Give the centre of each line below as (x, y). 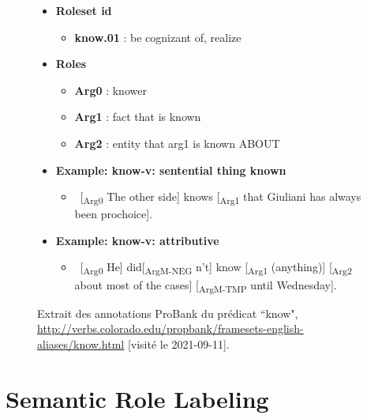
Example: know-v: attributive (137, 240)
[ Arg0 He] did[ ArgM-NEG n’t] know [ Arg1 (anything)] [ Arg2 (216, 268)
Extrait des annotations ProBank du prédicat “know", (168, 313)
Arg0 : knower (110, 90)
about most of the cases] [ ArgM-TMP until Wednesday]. (206, 285)
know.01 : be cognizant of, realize (158, 37)
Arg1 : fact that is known (138, 117)
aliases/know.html (81, 344)
